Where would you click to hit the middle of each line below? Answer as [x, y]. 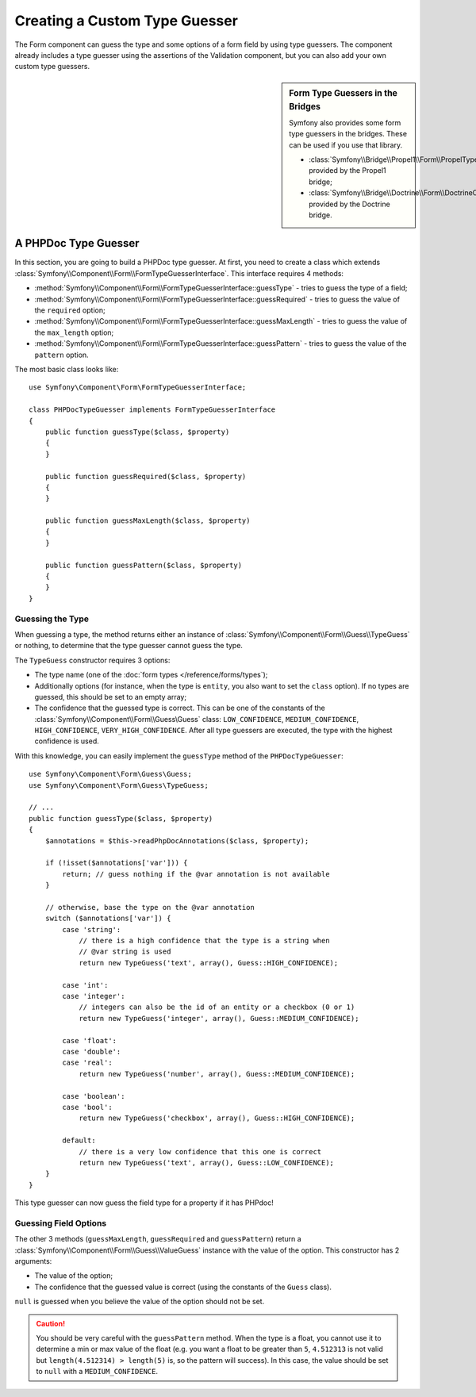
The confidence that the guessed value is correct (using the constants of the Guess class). [183, 1287]
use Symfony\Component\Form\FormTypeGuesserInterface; [138, 388]
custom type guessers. [52, 67]
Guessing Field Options [61, 1223]
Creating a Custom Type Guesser [126, 21]
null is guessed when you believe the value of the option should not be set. [140, 1302]
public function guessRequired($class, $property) [146, 476]
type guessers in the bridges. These [348, 134]
